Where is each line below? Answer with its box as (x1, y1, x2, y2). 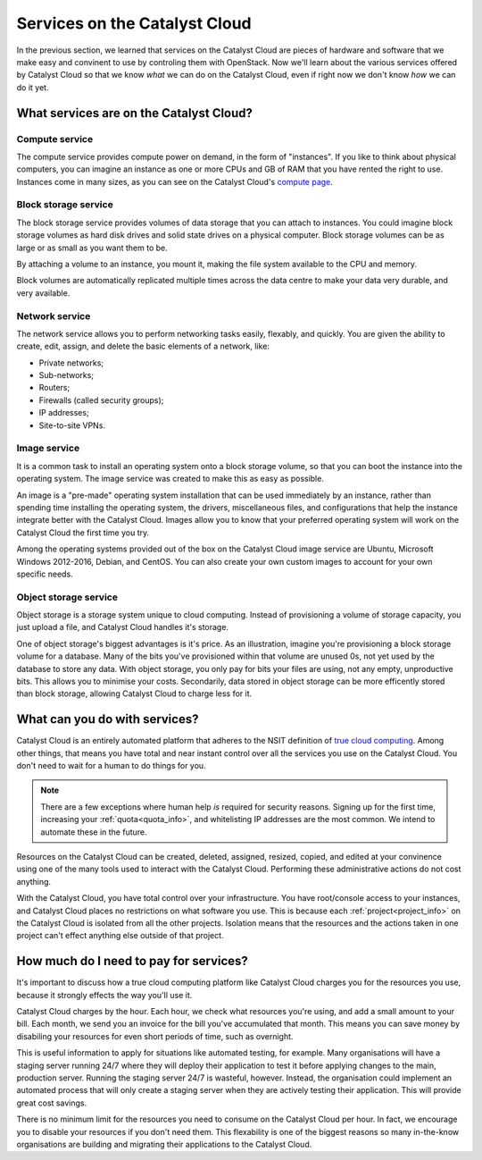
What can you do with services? (16, 711, 199, 727)
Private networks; (38, 357, 104, 368)
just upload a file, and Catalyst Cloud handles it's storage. (16, 622, 229, 633)
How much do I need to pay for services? (16, 954, 249, 969)
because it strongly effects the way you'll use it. (16, 989, 193, 1000)
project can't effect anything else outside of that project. (16, 930, 224, 941)
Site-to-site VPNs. (38, 420, 106, 431)
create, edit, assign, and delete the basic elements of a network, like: (16, 340, 270, 352)
